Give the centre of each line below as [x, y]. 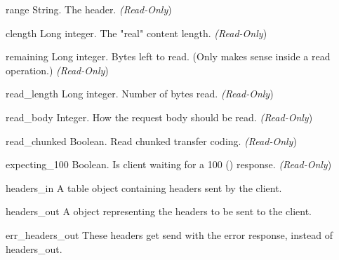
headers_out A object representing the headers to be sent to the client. [159, 211]
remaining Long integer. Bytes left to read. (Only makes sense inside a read [168, 56]
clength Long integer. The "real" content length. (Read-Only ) [137, 33]
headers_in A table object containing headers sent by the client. [144, 187]
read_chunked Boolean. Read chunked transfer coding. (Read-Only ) [151, 141]
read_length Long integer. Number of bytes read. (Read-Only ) [140, 94]
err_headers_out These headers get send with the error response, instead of [169, 234]
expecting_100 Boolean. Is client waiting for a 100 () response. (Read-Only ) [169, 164]
